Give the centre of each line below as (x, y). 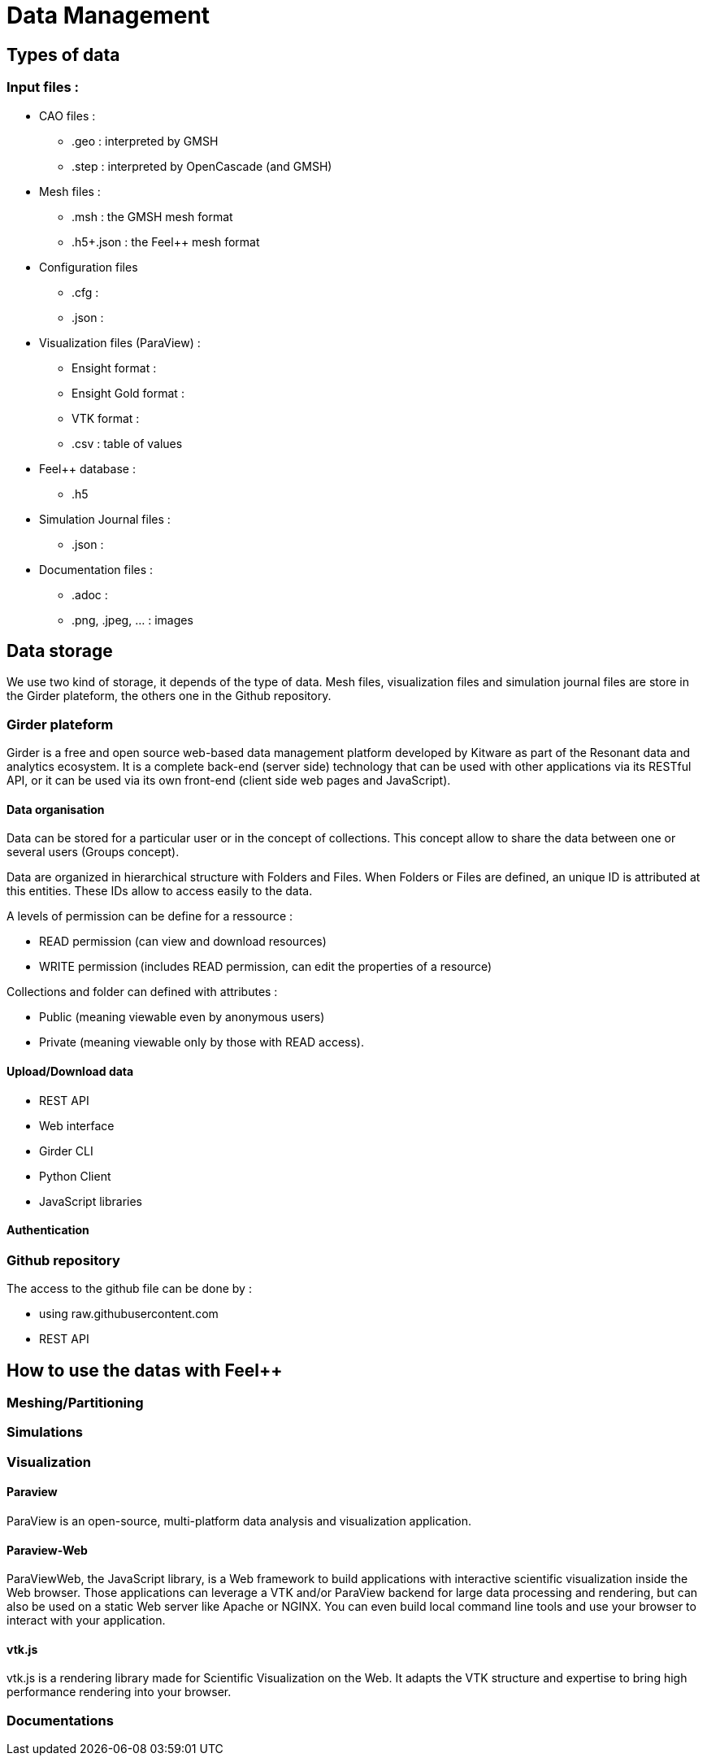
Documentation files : (96, 569)
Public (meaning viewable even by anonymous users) (182, 1017)
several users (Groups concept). (93, 852)
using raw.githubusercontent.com (129, 1314)
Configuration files (89, 267)
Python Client (75, 1176)
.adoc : (90, 594)
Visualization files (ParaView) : (120, 342)
